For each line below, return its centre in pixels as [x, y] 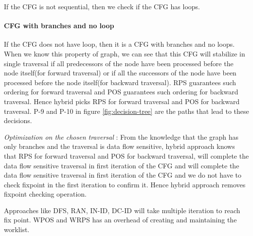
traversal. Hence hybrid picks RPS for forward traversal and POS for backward [122, 101]
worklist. [17, 229]
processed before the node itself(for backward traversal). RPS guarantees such [120, 82]
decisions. [18, 120]
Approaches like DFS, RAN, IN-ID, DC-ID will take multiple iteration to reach [122, 210]
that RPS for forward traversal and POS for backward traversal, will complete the [126, 155]
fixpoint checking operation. [45, 194]
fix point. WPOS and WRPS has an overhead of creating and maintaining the [120, 220]
